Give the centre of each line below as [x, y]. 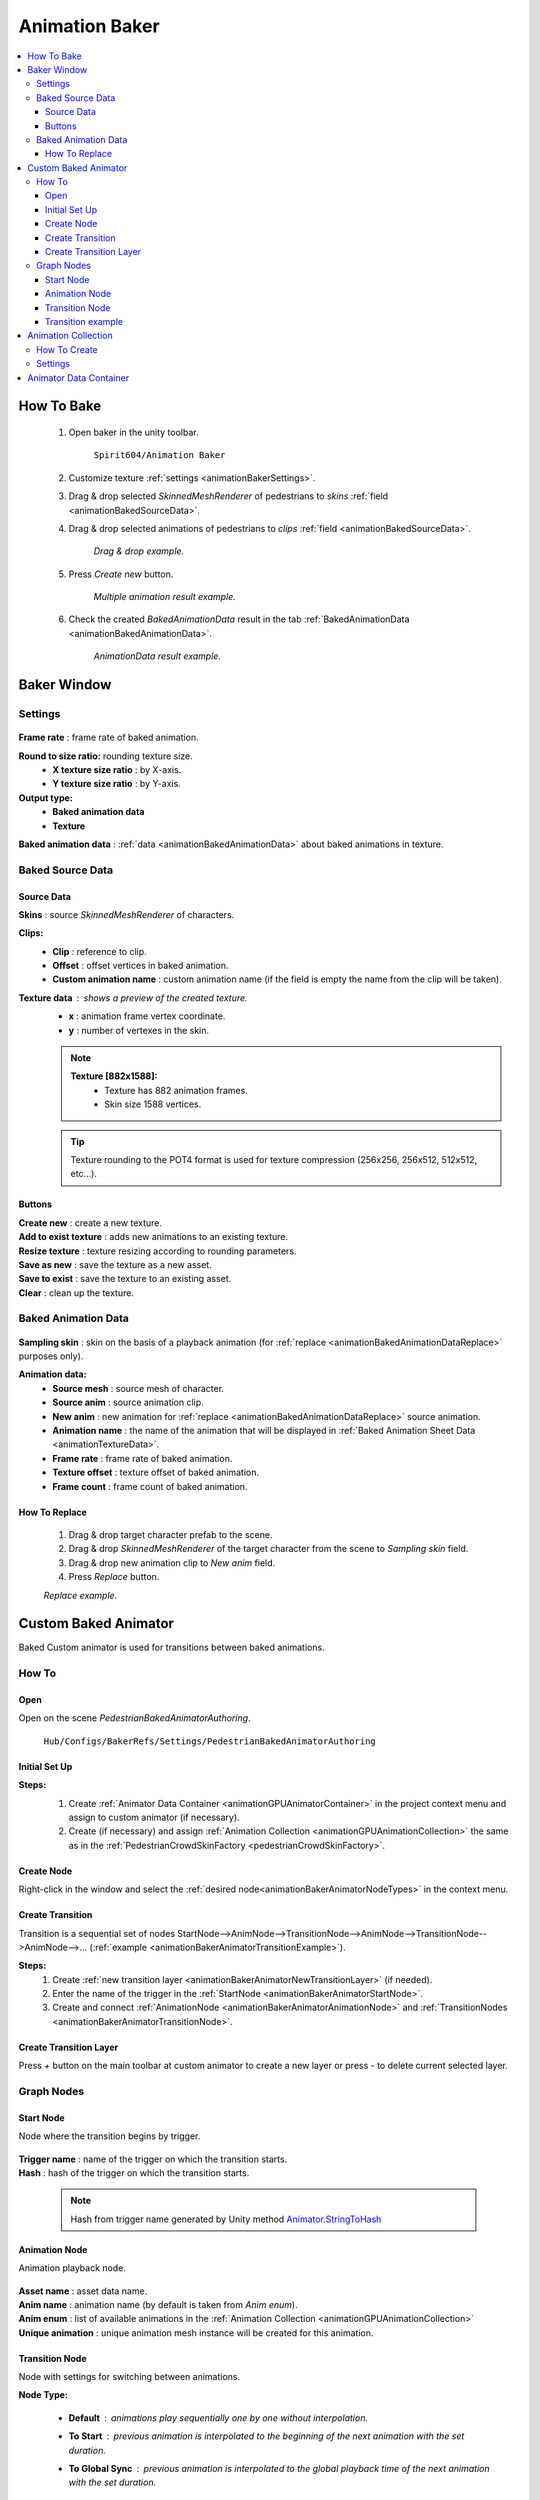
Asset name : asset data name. [83, 2291]
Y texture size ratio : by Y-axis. [117, 784]
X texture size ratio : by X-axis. [117, 769]
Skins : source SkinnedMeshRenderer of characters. [126, 914]
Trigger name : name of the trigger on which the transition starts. [153, 2159]
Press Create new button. [121, 574]
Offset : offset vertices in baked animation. [140, 966]
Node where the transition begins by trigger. [109, 2136]
